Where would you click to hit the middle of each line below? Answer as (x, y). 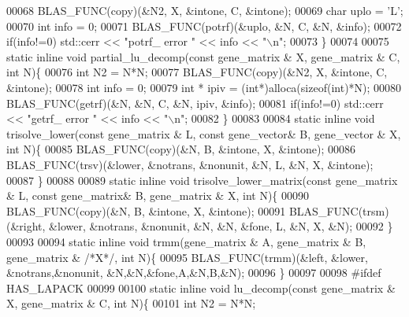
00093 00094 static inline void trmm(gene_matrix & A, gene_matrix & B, (186, 241)
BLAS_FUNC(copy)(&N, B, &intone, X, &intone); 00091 (146, 210)
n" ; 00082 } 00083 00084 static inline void (275, 118)
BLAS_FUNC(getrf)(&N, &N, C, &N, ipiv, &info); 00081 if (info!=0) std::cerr (195, 103)
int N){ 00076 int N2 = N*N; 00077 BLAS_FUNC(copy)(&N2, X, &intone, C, (197, 72)
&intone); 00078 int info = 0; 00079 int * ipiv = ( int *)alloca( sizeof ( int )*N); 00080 (204, 87)
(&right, (26, 226)
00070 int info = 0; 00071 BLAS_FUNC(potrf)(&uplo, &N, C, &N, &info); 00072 (204, 26)
